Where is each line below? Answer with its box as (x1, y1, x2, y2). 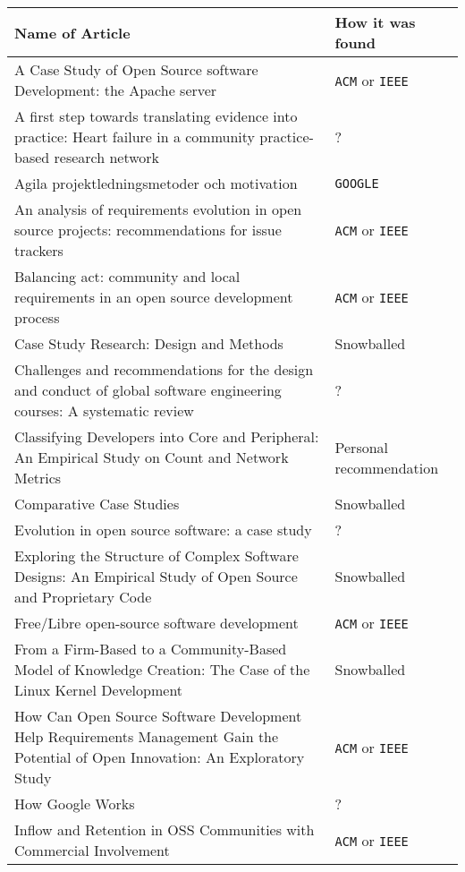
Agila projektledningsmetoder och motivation (14, 173, 298, 193)
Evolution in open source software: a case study (14, 519, 312, 540)
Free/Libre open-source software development (14, 612, 299, 633)
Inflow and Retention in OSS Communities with (14, 819, 315, 840)
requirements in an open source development (14, 286, 293, 307)
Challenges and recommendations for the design (14, 359, 314, 380)
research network (54, 147, 160, 167)
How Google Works (14, 793, 135, 814)
